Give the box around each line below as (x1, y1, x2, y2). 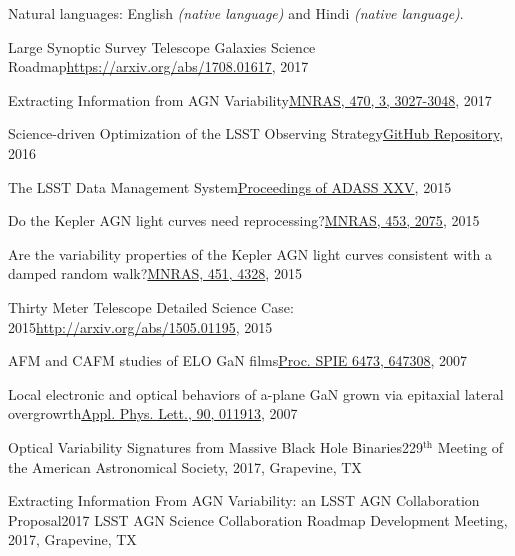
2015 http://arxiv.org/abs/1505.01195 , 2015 (8, 316, 273, 337)
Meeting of (437, 436, 504, 457)
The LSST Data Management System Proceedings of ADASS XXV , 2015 (8, 176, 452, 197)
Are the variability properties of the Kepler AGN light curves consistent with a (8, 243, 493, 264)
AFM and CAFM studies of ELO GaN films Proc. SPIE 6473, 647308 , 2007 (8, 350, 468, 371)
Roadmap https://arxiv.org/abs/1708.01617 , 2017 (8, 56, 309, 77)
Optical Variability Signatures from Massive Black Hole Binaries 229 (8, 436, 424, 457)
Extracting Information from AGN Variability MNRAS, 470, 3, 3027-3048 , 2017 (8, 89, 492, 110)
